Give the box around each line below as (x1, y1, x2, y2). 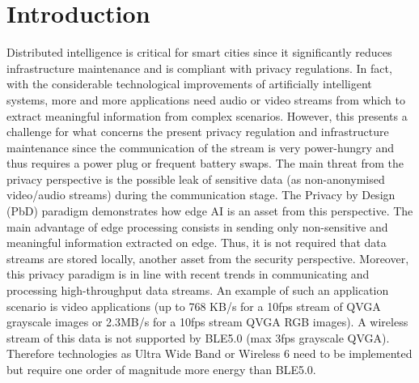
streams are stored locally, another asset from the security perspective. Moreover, (6, 249, 409, 266)
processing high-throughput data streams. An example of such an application (6, 282, 389, 299)
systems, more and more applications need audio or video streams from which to (6, 91, 405, 108)
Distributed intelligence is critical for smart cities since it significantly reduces (6, 44, 392, 61)
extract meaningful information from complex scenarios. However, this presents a (6, 107, 408, 124)
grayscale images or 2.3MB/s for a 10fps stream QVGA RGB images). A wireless (6, 313, 408, 330)
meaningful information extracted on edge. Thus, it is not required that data (6, 234, 387, 251)
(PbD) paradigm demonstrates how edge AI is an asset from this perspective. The (6, 202, 413, 219)
